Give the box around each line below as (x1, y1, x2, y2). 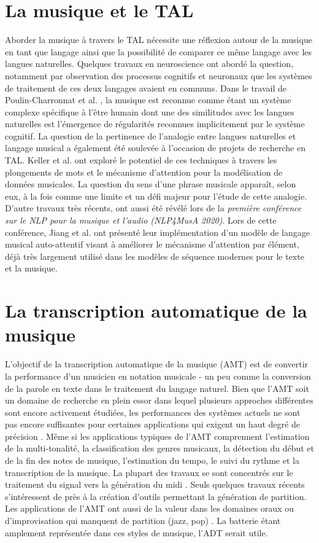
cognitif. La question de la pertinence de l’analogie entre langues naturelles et (5, 129, 296, 142)
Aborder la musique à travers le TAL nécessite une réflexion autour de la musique (5, 33, 312, 46)
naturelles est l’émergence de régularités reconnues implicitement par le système (5, 117, 305, 130)
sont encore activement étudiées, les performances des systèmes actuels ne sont (5, 405, 301, 418)
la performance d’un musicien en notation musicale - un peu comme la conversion (5, 369, 311, 382)
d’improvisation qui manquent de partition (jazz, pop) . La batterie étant (5, 514, 281, 527)
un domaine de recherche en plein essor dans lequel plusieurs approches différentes (5, 394, 313, 407)
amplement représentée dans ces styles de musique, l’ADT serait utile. (5, 526, 268, 539)
